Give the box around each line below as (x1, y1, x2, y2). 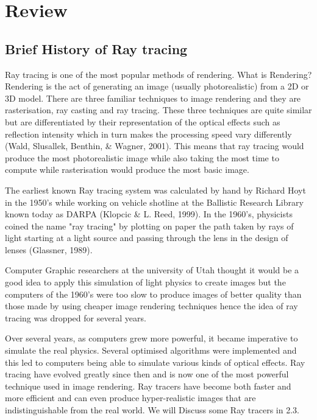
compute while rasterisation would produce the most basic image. (5, 163, 249, 176)
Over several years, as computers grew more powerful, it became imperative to (5, 332, 298, 345)
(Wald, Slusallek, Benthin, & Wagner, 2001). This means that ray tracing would (5, 139, 304, 152)
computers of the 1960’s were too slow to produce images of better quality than (5, 287, 302, 300)
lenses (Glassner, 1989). (5, 243, 93, 256)
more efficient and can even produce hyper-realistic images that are (5, 391, 256, 404)
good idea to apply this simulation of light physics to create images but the (5, 276, 286, 289)
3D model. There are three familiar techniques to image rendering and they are (5, 91, 301, 104)
